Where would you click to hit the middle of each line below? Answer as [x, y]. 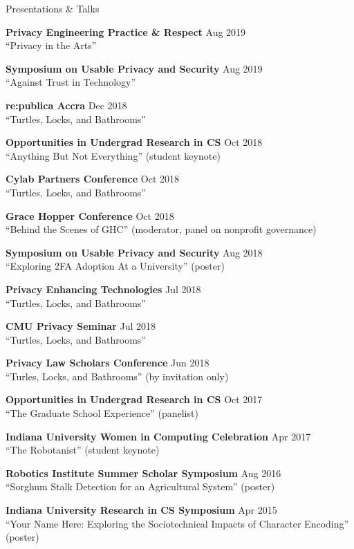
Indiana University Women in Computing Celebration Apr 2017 [158, 436]
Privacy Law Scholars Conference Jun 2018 [108, 363]
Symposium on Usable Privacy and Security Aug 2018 [134, 252]
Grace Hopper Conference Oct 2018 [90, 215]
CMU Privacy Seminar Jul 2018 [81, 326]
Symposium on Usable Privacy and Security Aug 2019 [134, 68]
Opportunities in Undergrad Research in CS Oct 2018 [134, 142]
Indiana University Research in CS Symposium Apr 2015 [141, 510]
